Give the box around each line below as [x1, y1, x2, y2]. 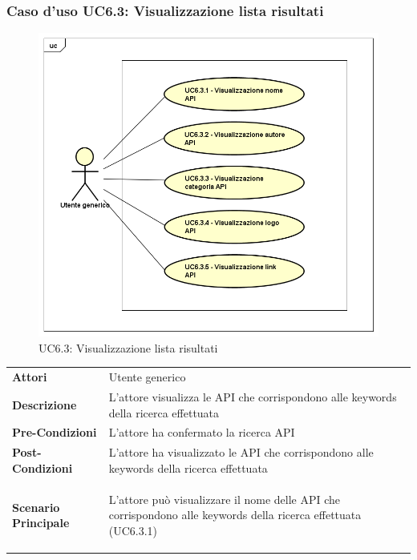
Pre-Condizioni [12, 424, 97, 441]
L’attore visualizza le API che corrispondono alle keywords [108, 388, 397, 405]
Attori [12, 369, 47, 385]
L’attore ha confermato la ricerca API [108, 424, 295, 441]
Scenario [12, 498, 60, 515]
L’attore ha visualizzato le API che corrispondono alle [108, 444, 374, 461]
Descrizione [12, 396, 77, 413]
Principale [12, 514, 70, 531]
